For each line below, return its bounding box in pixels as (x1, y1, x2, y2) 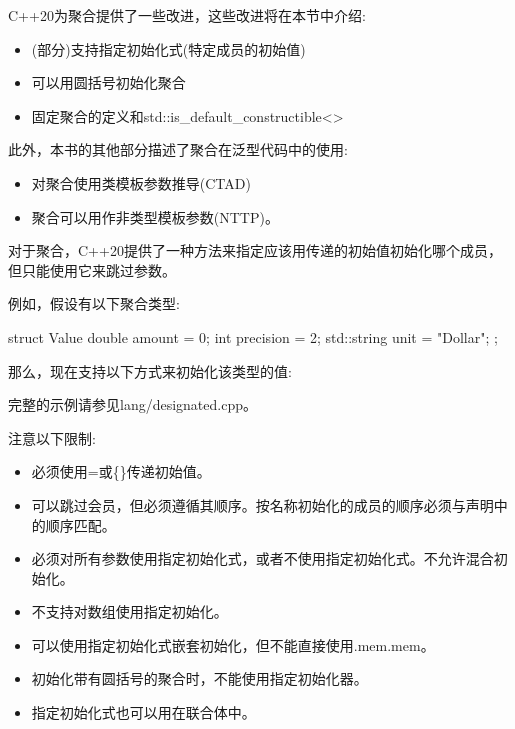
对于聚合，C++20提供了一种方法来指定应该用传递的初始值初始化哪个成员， (8, 240, 502, 261)
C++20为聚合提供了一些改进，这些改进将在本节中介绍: (8, 5, 366, 25)
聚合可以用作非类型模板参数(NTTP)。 (31, 206, 279, 227)
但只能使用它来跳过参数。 (8, 259, 176, 280)
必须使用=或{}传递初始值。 (31, 461, 211, 482)
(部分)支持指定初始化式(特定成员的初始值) (31, 38, 306, 59)
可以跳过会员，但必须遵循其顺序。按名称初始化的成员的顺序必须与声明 (31, 494, 494, 515)
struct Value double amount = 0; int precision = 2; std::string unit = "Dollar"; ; (8, 326, 498, 347)
